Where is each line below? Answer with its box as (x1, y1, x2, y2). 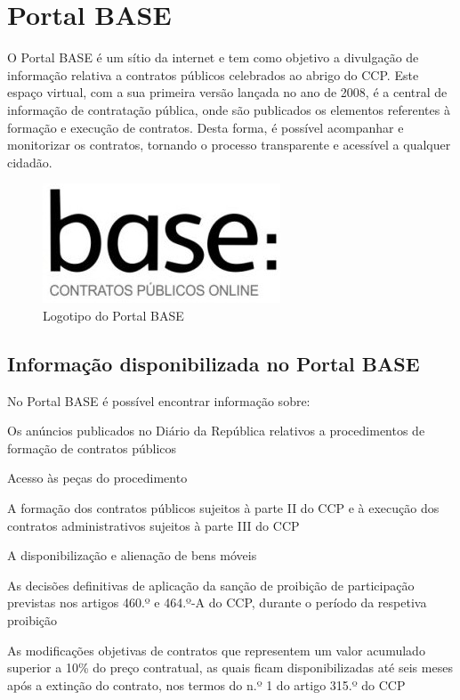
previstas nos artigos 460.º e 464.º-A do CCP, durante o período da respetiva (7, 593, 427, 612)
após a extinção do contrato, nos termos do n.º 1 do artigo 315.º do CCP (7, 675, 406, 694)
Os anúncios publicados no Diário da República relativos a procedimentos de (7, 421, 425, 440)
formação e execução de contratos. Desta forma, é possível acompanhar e (7, 118, 404, 136)
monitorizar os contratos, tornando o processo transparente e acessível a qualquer (7, 135, 451, 154)
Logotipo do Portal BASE (43, 305, 184, 324)
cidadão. (7, 152, 52, 171)
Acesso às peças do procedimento (7, 468, 188, 487)
